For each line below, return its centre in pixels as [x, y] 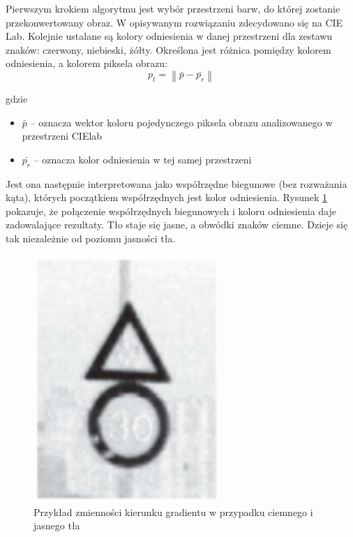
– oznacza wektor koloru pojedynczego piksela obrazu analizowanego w [181, 122]
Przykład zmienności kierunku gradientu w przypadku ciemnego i [173, 512]
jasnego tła [57, 525]
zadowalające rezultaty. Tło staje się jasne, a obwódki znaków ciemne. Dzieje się [177, 225]
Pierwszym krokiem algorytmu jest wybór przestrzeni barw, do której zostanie [173, 8]
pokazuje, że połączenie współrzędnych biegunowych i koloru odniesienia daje [171, 211]
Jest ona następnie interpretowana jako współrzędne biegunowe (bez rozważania [176, 183]
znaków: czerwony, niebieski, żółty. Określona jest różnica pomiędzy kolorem [168, 49]
